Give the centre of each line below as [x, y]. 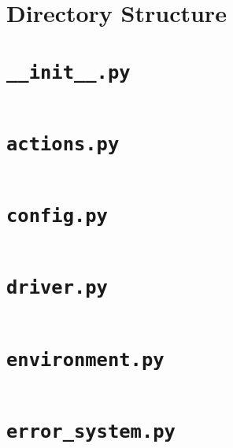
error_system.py [91, 431]
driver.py [57, 288]
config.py [57, 216]
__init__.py [68, 72]
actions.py [63, 144]
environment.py [85, 359]
